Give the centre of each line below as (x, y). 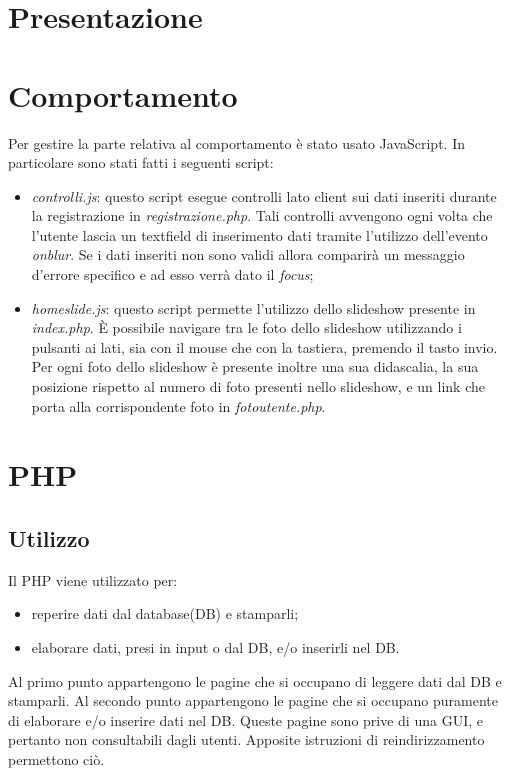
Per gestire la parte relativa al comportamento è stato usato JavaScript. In (236, 142)
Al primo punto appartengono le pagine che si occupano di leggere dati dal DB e (255, 680)
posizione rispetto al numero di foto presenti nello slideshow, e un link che (258, 386)
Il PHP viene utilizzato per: (93, 579)
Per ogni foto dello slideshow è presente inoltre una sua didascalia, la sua (255, 366)
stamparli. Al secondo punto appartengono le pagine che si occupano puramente (253, 700)
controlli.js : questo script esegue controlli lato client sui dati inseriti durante (264, 195)
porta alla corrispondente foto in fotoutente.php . (178, 405)
